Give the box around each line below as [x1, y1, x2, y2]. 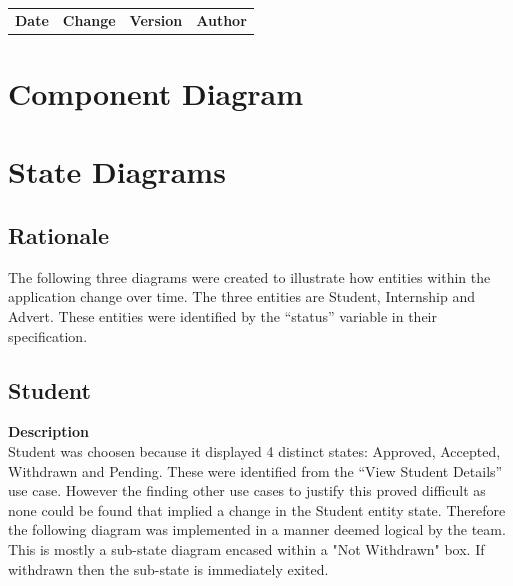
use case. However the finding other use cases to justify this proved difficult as [8, 480, 486, 501]
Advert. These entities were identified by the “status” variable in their [8, 305, 437, 326]
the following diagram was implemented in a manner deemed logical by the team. [8, 519, 506, 540]
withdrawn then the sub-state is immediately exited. [8, 558, 329, 579]
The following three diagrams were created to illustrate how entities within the [8, 266, 491, 287]
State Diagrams [8, 151, 226, 192]
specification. [8, 325, 88, 346]
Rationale [8, 219, 109, 250]
